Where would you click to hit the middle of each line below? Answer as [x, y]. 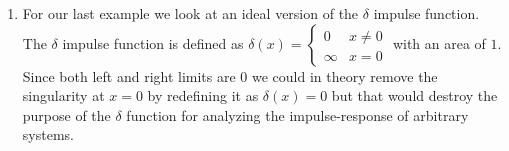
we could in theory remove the [345, 75]
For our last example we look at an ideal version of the [190, 13]
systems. [48, 134]
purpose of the [66, 114]
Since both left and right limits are [129, 75]
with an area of [439, 42]
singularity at [63, 95]
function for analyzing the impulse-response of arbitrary [297, 114]
